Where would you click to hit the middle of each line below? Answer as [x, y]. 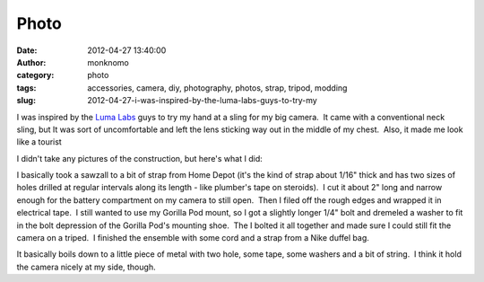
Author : [31, 62]
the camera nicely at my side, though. [86, 267]
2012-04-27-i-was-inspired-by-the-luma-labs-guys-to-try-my [202, 101]
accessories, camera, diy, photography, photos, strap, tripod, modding [217, 88]
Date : [27, 50]
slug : [26, 101]
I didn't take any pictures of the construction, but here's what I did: [140, 158]
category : [35, 75]
